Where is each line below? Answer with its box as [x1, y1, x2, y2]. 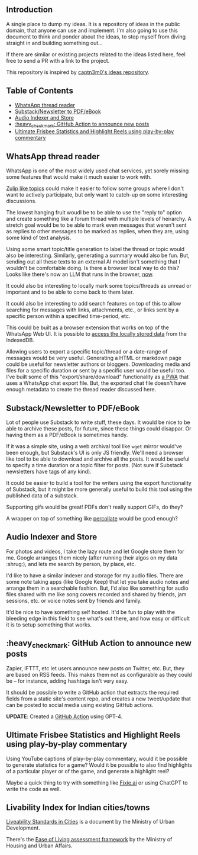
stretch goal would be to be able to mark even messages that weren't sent [6, 221, 187, 229]
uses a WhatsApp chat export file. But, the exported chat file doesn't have [6, 380, 186, 387]
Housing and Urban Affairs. [6, 842, 73, 849]
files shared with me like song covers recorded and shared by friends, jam [6, 590, 187, 597]
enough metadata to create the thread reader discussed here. [6, 386, 157, 393]
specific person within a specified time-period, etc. [6, 313, 131, 320]
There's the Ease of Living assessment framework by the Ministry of [6, 836, 173, 843]
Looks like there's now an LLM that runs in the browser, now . [6, 271, 154, 278]
